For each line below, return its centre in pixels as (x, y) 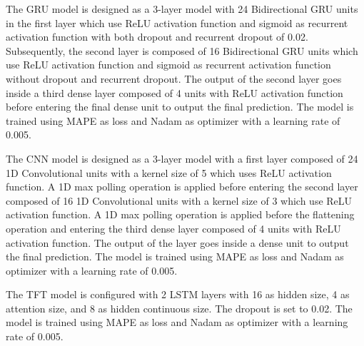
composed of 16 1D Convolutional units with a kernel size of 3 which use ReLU (179, 200)
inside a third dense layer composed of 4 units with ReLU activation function (175, 92)
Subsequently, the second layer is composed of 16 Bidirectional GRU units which (182, 50)
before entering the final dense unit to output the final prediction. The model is (180, 107)
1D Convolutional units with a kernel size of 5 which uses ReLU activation (169, 172)
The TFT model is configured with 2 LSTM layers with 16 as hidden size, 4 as (178, 294)
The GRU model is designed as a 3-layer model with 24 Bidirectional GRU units (182, 9)
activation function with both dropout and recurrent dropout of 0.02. (157, 37)
